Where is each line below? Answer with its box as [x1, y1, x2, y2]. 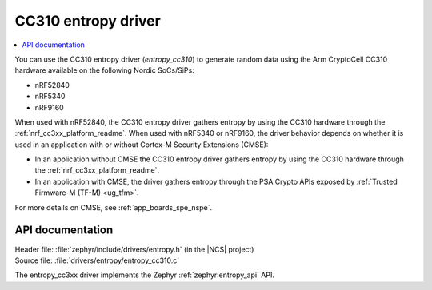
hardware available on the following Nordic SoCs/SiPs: [14, 66, 195, 75]
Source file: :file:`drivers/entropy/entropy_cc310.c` [14, 256, 180, 265]
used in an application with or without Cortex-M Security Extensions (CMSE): [14, 140, 269, 149]
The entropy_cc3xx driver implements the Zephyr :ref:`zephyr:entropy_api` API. [14, 270, 275, 280]
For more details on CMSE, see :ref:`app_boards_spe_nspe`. [14, 202, 213, 212]
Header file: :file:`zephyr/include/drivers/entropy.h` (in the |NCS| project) [14, 244, 254, 254]
